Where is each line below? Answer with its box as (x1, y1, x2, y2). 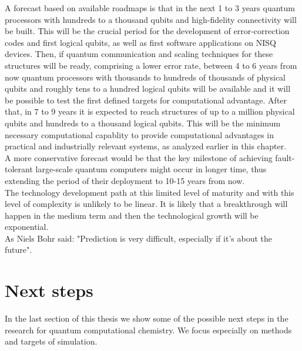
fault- (275, 151, 295, 163)
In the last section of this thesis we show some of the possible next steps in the (5, 312, 288, 325)
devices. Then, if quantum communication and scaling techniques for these (5, 48, 273, 60)
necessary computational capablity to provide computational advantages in (5, 128, 274, 141)
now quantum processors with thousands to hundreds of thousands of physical (5, 71, 286, 83)
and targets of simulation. (5, 335, 98, 347)
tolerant (5, 163, 33, 175)
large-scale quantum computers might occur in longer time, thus (35, 163, 267, 175)
